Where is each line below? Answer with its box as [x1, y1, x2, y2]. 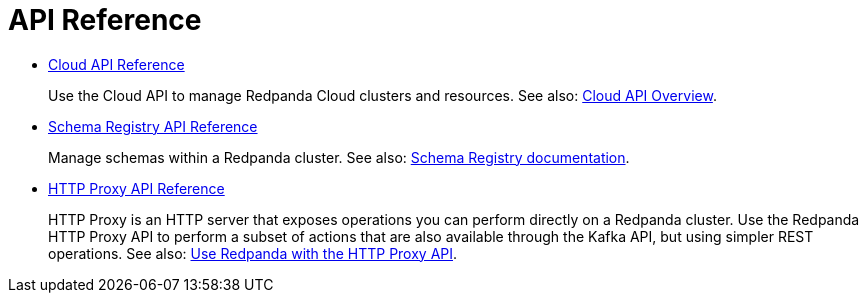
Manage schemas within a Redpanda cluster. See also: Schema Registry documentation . [48, 148, 630, 166]
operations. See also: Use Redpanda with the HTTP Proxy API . [48, 244, 458, 262]
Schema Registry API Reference [48, 117, 258, 135]
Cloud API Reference [48, 55, 185, 73]
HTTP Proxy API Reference [48, 179, 225, 197]
